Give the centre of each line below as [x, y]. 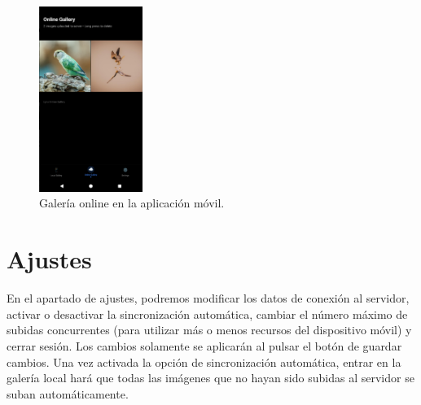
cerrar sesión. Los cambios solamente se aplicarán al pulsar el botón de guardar [204, 345]
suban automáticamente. [68, 393]
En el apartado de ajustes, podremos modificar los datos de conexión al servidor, [208, 298]
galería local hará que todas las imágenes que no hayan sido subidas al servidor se [210, 378]
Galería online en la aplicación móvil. [132, 203]
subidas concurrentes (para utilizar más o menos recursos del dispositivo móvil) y [209, 330]
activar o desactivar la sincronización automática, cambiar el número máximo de [207, 314]
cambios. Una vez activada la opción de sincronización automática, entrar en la [204, 361]
